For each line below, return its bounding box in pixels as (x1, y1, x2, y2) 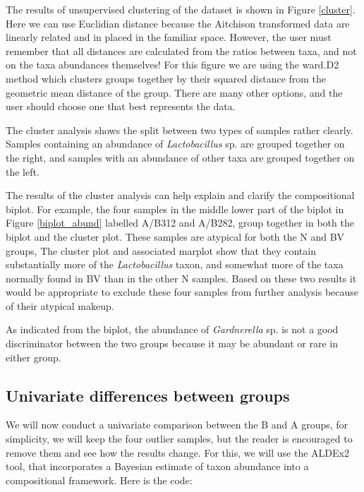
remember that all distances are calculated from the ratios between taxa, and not (6, 43, 357, 58)
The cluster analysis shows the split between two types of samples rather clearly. (6, 122, 353, 137)
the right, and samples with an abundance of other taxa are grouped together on (6, 150, 355, 164)
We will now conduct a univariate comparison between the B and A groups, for (6, 417, 348, 432)
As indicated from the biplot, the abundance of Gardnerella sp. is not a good (6, 322, 339, 337)
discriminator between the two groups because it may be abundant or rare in (6, 336, 339, 351)
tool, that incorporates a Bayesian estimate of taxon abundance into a (6, 459, 309, 474)
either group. (6, 349, 61, 364)
